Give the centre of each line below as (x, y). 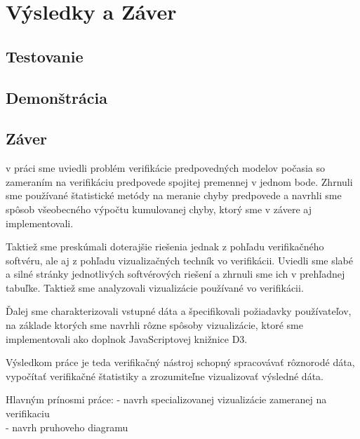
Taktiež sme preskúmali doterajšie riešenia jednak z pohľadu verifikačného (165, 246)
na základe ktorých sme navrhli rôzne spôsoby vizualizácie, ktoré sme (154, 325)
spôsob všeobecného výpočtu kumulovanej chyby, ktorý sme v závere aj (159, 209)
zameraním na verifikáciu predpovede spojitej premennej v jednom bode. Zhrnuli (179, 181)
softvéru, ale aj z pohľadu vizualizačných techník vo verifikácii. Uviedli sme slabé (179, 260)
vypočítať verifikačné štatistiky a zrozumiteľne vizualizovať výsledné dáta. (165, 376)
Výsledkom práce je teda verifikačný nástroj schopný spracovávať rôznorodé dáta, (180, 362)
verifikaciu (28, 413)
